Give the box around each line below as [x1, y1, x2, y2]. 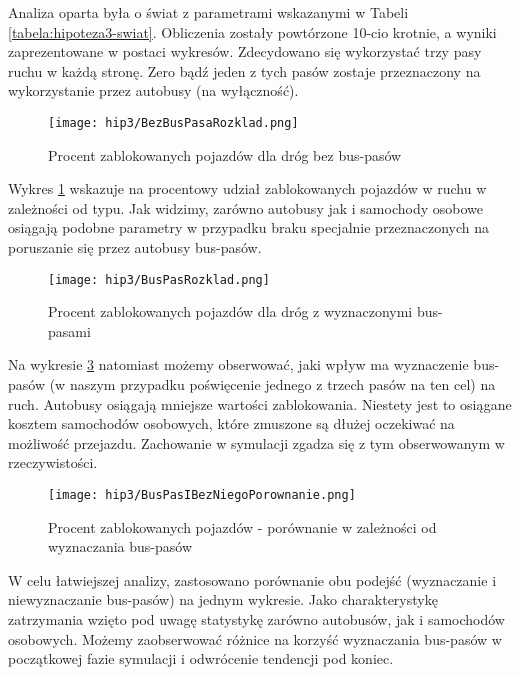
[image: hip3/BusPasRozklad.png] [48, 272, 270, 287]
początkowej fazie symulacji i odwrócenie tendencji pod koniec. [8, 648, 394, 669]
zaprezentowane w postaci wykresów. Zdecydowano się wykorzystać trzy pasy [8, 41, 482, 62]
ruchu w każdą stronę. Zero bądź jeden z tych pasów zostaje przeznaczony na [8, 60, 481, 81]
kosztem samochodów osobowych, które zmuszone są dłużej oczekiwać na [8, 413, 455, 434]
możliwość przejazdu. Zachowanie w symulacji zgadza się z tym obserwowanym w [8, 432, 505, 453]
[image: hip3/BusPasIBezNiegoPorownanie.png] [48, 488, 356, 502]
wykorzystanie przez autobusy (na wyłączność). [8, 80, 299, 101]
